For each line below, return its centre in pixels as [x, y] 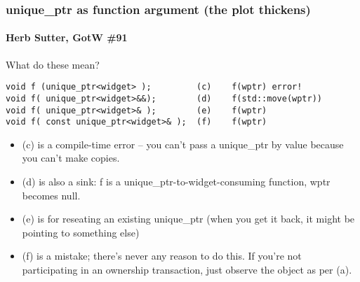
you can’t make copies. [71, 158]
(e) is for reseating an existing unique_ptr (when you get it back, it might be [188, 219]
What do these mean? [53, 64]
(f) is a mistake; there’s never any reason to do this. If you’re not [162, 256]
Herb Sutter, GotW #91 [67, 37]
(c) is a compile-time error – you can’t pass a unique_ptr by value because [183, 144]
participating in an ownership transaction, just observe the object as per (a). [187, 270]
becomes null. [51, 195]
